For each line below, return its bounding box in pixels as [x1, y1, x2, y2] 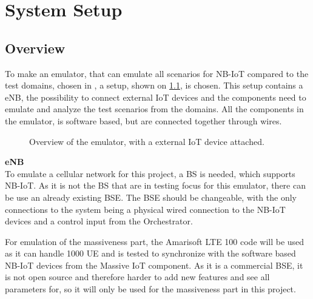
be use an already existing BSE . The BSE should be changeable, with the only [5, 190, 297, 203]
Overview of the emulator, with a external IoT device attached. [29, 135, 264, 147]
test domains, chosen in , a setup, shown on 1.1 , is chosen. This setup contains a [5, 79, 303, 92]
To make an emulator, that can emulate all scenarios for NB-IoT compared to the [5, 67, 309, 79]
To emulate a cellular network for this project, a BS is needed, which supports [5, 167, 295, 180]
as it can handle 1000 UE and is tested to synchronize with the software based [5, 247, 296, 260]
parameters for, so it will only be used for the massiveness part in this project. [5, 283, 296, 295]
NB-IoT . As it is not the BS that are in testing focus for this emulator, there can [5, 179, 306, 192]
